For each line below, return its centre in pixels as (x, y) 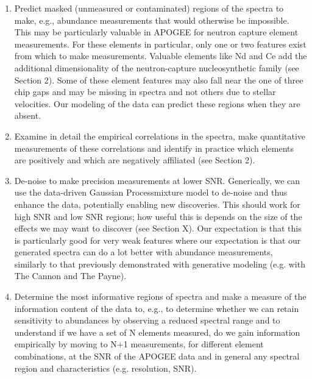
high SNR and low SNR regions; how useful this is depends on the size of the (158, 216)
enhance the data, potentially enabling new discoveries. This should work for (157, 204)
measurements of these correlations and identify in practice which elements (154, 148)
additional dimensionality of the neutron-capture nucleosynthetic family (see (157, 67)
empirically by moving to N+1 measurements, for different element (139, 344)
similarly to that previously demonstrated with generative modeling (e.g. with (160, 264)
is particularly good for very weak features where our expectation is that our (158, 240)
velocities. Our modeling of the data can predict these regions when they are (157, 103)
